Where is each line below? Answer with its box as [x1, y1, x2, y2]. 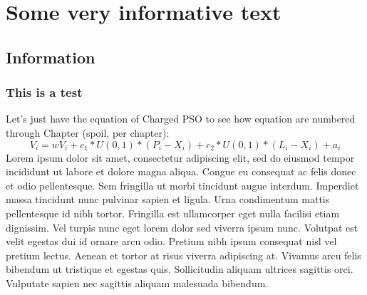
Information [6, 46, 95, 68]
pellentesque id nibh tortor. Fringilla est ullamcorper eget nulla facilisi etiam [6, 205, 340, 220]
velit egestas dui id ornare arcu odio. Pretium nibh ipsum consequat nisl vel [6, 234, 337, 249]
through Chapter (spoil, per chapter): [6, 125, 170, 140]
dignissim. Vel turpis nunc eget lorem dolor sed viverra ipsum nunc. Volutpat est [6, 219, 358, 234]
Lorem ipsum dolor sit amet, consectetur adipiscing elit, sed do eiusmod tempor [6, 150, 355, 165]
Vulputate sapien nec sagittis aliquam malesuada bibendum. [6, 275, 269, 290]
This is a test [6, 83, 83, 101]
